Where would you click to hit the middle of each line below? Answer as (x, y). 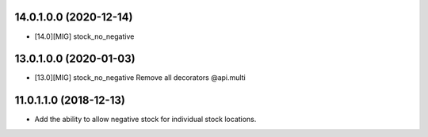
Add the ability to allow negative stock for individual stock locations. (145, 120)
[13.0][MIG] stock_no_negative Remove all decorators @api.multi (140, 78)
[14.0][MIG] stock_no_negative (84, 36)
